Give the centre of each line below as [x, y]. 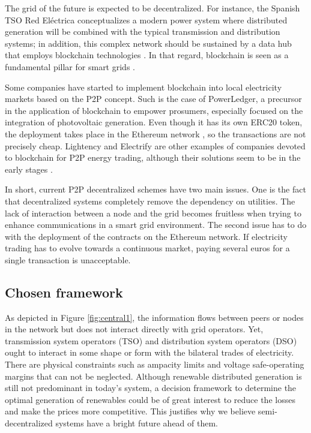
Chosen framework [64, 292]
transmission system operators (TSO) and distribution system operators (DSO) [151, 340]
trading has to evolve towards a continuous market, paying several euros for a [147, 248]
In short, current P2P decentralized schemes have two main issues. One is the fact [155, 189]
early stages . [29, 169]
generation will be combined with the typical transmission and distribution [143, 31]
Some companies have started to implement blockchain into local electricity [143, 87]
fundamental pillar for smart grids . [70, 66]
